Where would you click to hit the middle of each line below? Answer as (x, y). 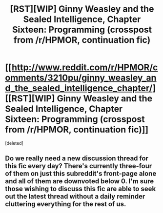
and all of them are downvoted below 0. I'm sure (80, 181)
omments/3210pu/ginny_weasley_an (81, 78)
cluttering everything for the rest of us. (66, 204)
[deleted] (14, 143)
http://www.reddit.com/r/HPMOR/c (85, 68)
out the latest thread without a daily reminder (75, 197)
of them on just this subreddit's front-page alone (81, 174)
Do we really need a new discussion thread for (77, 159)
